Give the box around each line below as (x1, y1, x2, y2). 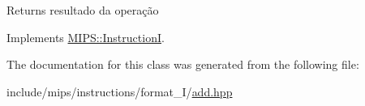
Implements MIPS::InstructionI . (6, 28, 165, 45)
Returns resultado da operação (6, 2, 159, 18)
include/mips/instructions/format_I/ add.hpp (6, 83, 233, 100)
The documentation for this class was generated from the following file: (6, 56, 359, 73)
